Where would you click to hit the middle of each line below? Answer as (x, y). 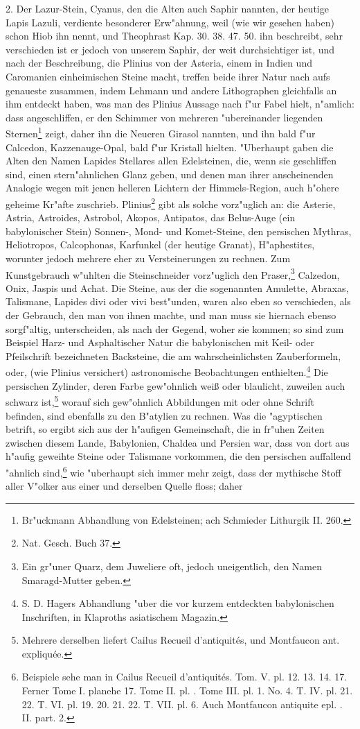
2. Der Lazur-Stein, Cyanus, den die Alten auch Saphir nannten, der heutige (167, 8)
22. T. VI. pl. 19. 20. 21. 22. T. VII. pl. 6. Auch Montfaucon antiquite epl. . (182, 704)
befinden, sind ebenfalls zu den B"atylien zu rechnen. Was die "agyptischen (164, 415)
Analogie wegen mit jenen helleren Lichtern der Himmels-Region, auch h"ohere (172, 188)
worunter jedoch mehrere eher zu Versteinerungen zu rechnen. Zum (148, 258)
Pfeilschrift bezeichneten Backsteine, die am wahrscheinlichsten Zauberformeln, (173, 355)
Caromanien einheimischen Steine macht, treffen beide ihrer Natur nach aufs (168, 76)
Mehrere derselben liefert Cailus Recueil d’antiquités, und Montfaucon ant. (181, 640)
